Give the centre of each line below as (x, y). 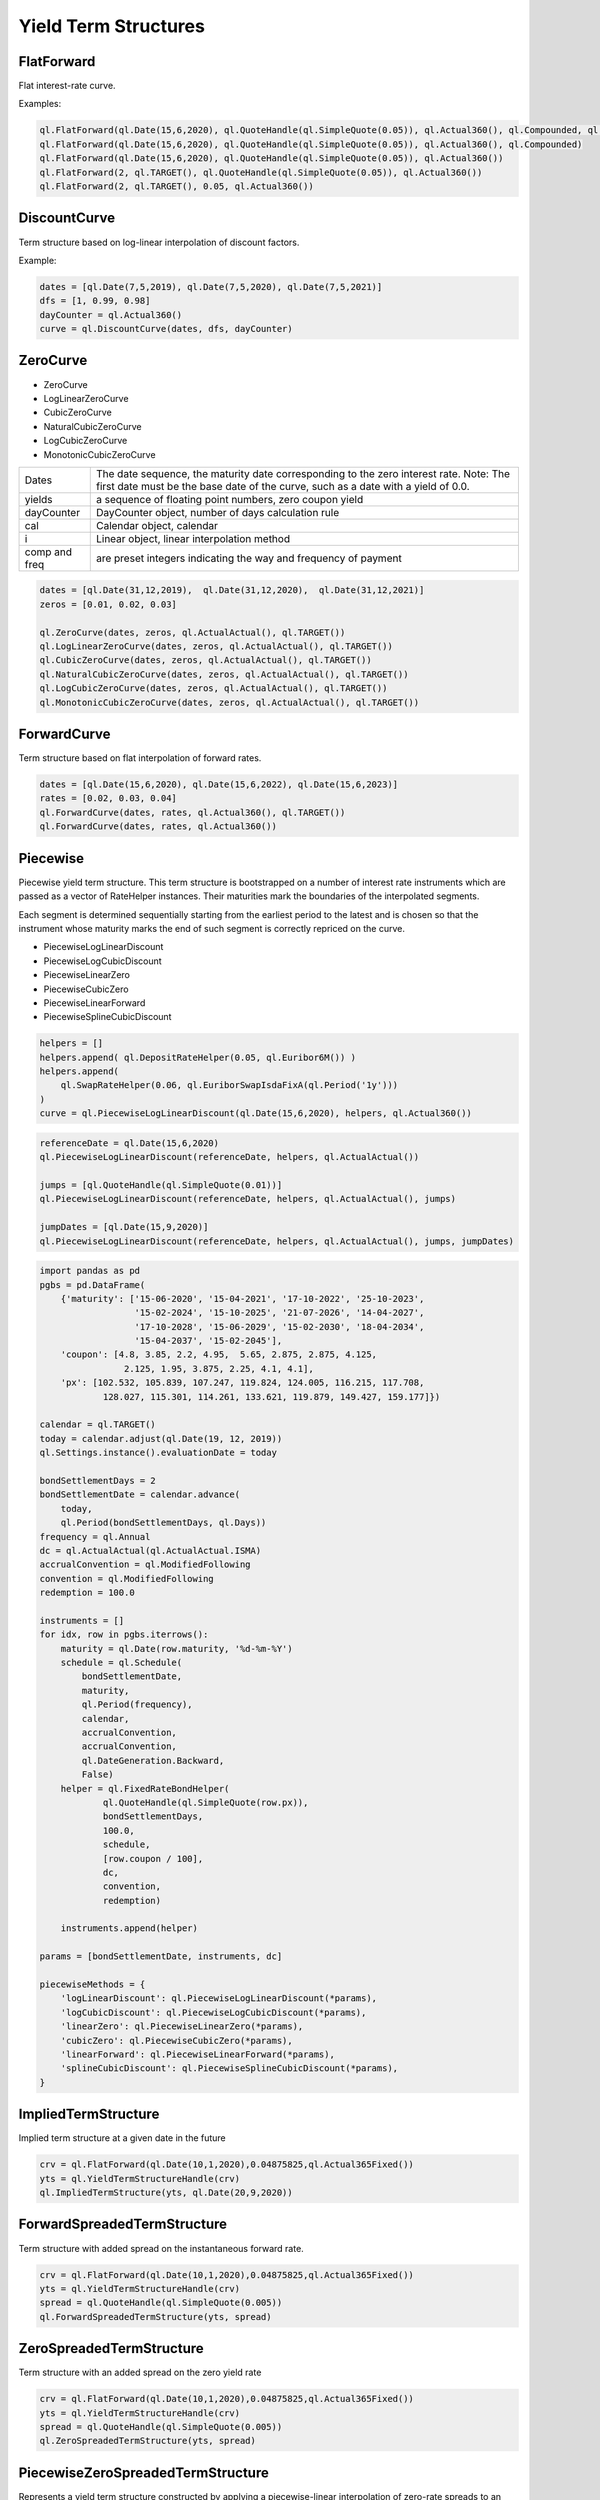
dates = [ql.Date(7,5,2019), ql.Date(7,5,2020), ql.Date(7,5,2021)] (211, 286)
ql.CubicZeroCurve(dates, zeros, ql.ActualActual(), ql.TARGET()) (205, 660)
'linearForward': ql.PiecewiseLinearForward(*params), (197, 2054)
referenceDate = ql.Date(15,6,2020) (129, 1143)
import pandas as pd (89, 1271)
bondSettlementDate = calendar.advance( (139, 1494)
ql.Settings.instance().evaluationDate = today (158, 1453)
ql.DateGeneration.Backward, (153, 1760)
